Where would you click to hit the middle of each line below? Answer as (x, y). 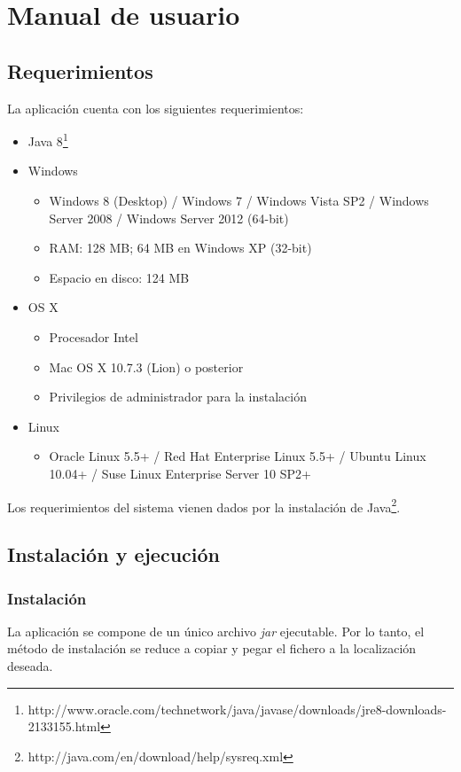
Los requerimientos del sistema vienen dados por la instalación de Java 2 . (204, 505)
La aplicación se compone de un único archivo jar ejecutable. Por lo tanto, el (216, 631)
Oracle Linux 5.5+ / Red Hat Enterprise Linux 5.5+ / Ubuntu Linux (238, 456)
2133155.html (64, 726)
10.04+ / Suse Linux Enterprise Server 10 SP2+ (180, 473)
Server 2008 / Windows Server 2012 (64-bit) (169, 218)
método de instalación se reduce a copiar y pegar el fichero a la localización (212, 648)
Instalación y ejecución (114, 554)
